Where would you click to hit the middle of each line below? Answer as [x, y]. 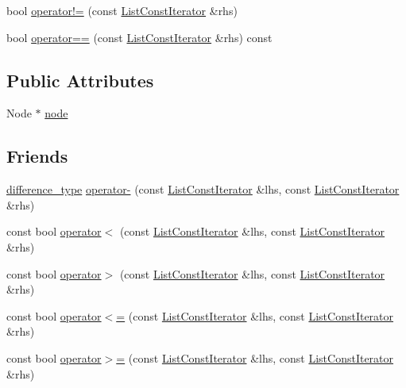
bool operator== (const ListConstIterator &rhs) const [139, 37]
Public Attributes [80, 80]
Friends [37, 156]
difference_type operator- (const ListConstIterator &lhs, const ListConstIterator [203, 189]
